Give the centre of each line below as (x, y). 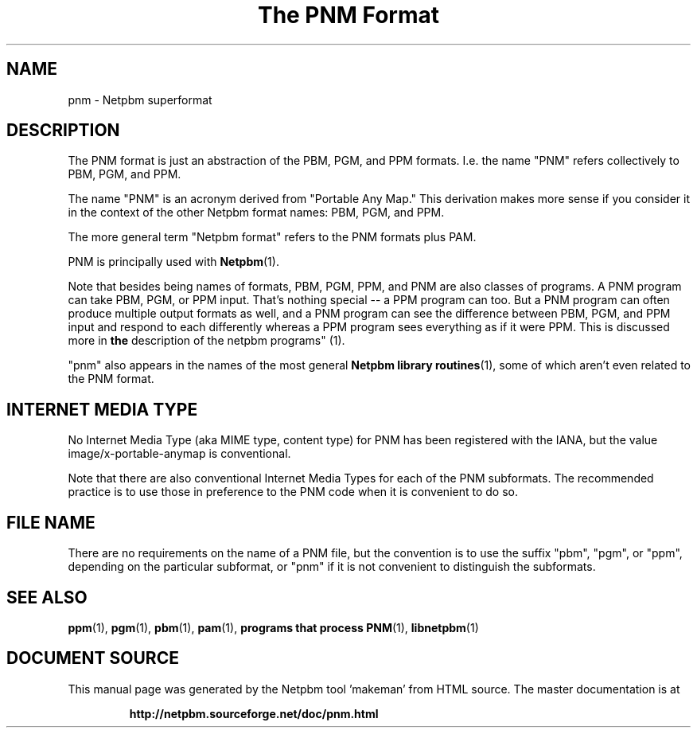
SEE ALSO (47, 597)
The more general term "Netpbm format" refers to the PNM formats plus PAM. (272, 237)
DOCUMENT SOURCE (93, 658)
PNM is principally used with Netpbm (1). (173, 262)
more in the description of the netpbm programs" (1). (206, 341)
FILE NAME (51, 522)
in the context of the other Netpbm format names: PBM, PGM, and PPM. (256, 213)
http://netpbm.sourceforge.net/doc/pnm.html (254, 713)
